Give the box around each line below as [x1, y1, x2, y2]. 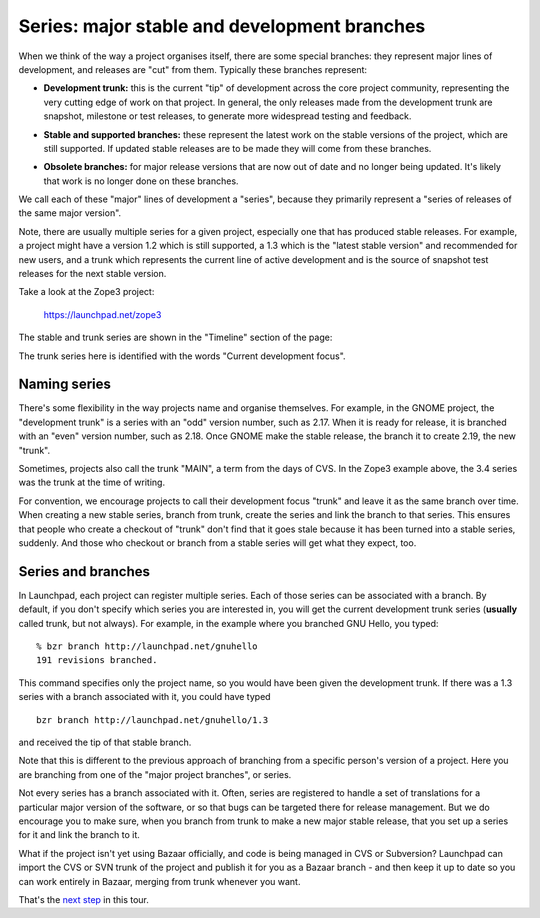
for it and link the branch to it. [18, 829, 140, 841]
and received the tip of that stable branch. [18, 736, 192, 749]
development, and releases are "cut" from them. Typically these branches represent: [18, 63, 368, 75]
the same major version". [18, 207, 122, 219]
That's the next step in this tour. [18, 893, 150, 905]
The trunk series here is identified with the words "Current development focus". [18, 350, 346, 362]
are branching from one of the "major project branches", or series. [18, 768, 292, 780]
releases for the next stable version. [18, 268, 167, 280]
